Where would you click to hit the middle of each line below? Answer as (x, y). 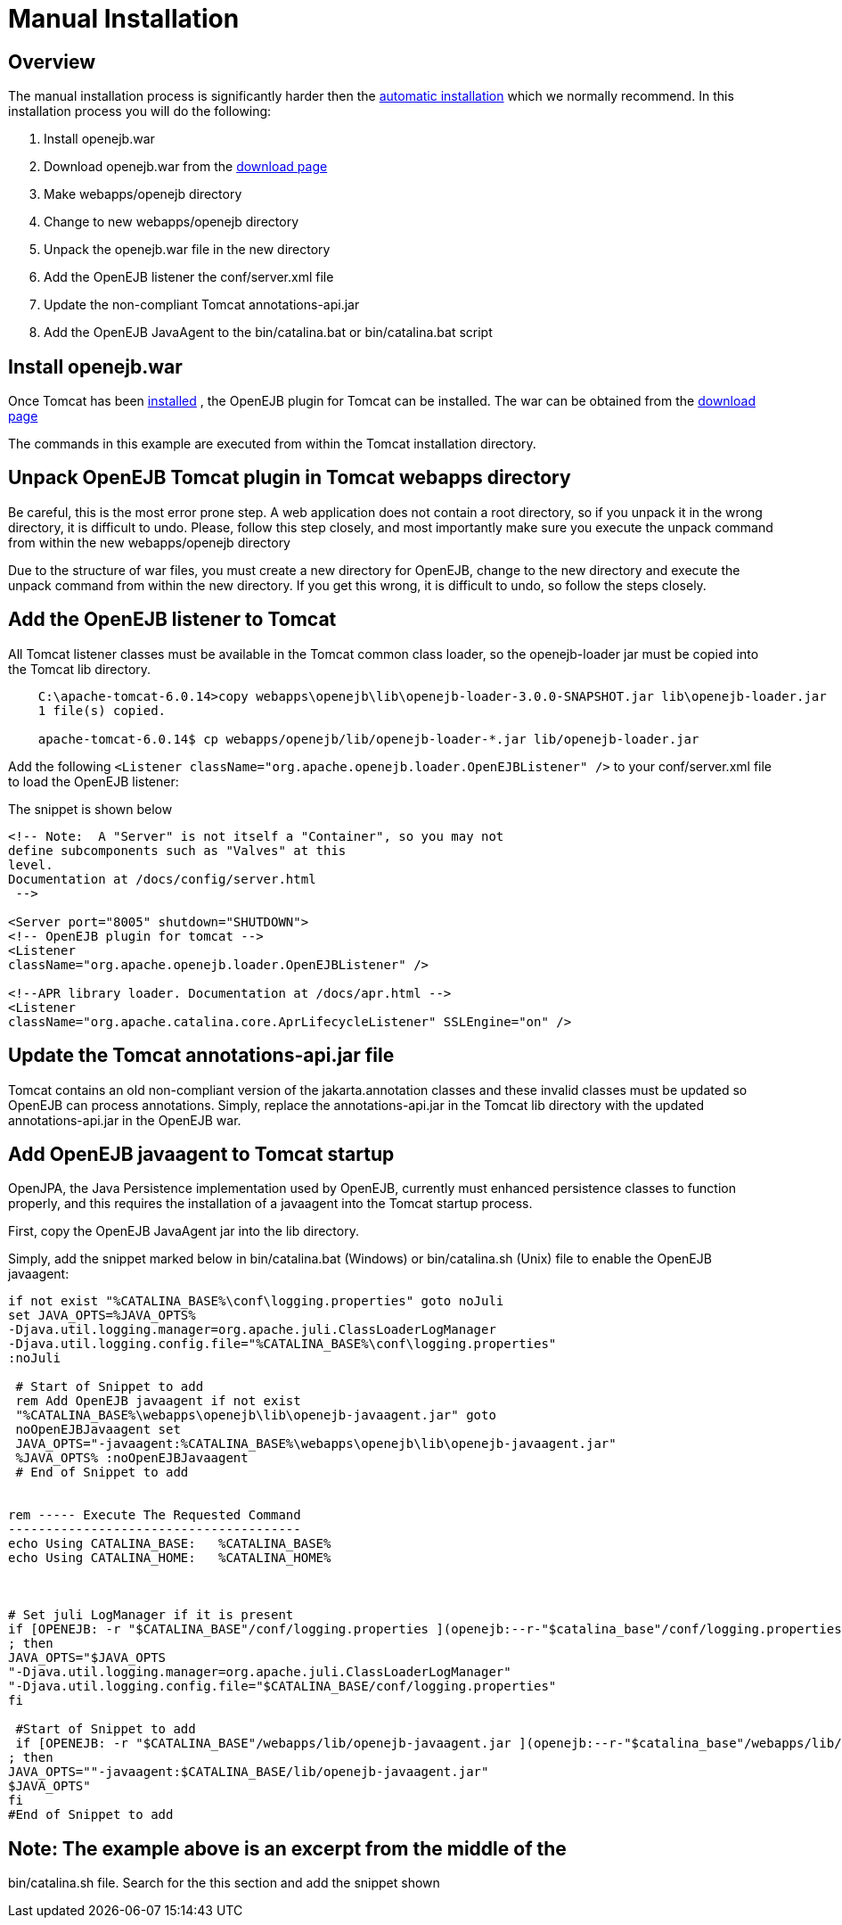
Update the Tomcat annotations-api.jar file (201, 1056)
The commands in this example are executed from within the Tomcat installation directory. (272, 444)
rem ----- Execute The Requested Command (155, 1515)
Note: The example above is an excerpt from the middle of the (287, 1848)
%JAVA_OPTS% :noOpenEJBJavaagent (132, 1458)
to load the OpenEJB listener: (94, 781)
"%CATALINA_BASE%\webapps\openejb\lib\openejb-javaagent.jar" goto (256, 1415)
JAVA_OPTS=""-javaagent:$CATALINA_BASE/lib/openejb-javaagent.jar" (249, 1772)
